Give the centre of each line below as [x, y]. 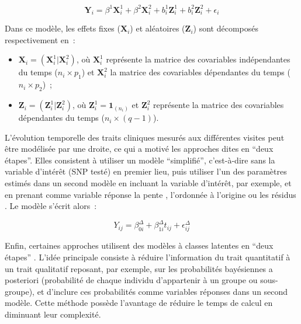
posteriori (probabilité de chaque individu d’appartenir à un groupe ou [131, 280]
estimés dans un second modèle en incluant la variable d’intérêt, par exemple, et [148, 183]
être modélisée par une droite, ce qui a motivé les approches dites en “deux [139, 149]
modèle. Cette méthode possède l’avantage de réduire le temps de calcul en [139, 303]
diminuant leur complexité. [53, 314]
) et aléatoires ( [158, 28]
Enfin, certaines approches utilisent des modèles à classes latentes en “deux [139, 245]
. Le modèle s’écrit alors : [51, 206]
